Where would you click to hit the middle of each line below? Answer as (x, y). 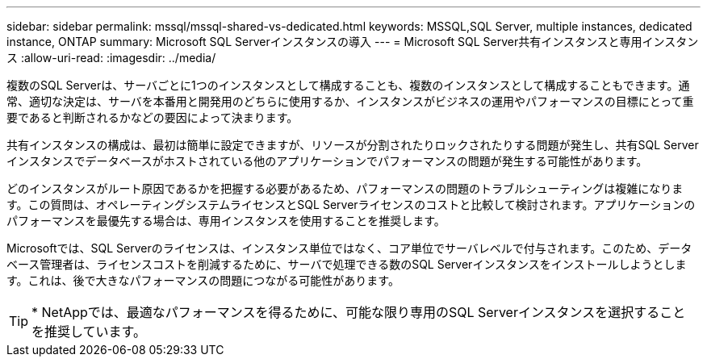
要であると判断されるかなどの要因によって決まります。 (153, 117)
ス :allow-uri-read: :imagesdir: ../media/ (111, 58)
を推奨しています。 (89, 332)
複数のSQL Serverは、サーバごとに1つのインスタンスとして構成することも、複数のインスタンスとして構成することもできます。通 (348, 85)
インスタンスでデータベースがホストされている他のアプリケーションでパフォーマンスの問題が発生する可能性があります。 (327, 161)
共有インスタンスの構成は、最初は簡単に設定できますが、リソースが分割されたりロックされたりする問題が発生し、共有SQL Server (353, 145)
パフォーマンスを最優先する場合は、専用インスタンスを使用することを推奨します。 (226, 221)
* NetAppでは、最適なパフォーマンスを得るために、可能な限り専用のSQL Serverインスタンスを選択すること (359, 312)
